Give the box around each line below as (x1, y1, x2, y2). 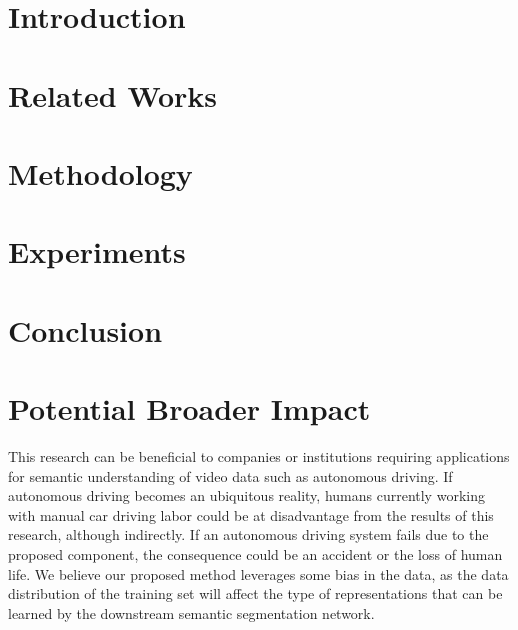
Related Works (8, 74, 218, 115)
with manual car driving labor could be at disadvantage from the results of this (8, 504, 494, 525)
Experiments (8, 231, 186, 272)
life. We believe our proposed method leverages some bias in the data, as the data (8, 563, 509, 584)
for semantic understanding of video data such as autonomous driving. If (8, 465, 453, 486)
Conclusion (8, 309, 163, 350)
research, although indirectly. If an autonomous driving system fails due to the (8, 524, 489, 545)
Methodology (8, 152, 193, 193)
